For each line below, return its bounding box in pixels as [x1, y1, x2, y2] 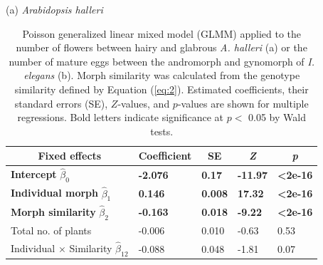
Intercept [11, 167, 57, 182]
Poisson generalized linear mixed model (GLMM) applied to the [22, 26, 301, 41]
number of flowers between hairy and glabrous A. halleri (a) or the [16, 40, 307, 55]
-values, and [117, 95, 170, 110]
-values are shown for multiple [177, 95, 309, 110]
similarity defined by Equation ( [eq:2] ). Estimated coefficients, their [14, 81, 309, 96]
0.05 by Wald [248, 110, 306, 125]
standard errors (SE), [14, 95, 108, 110]
